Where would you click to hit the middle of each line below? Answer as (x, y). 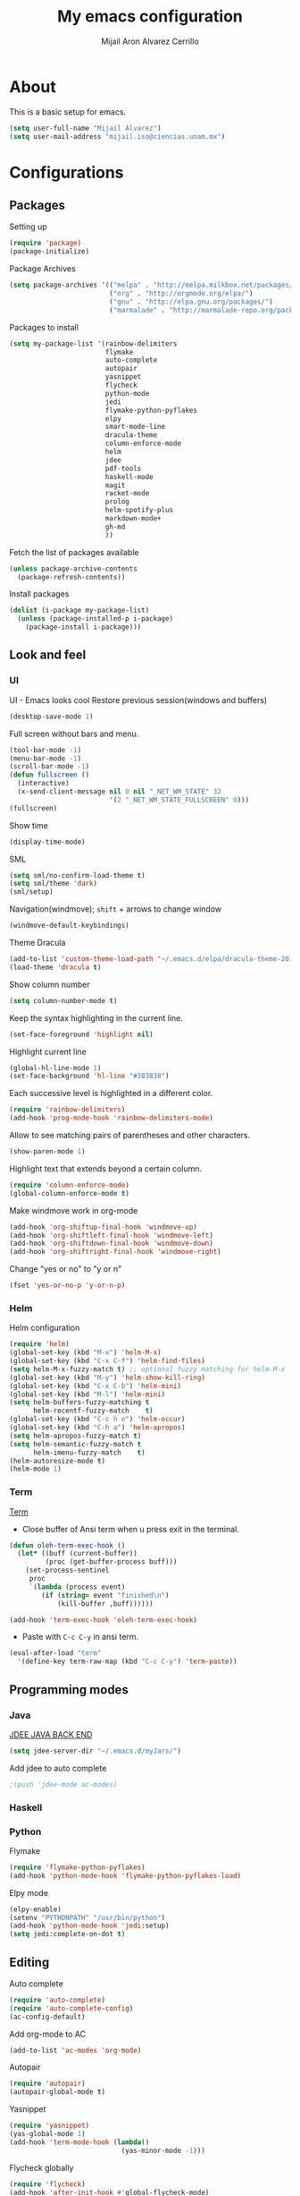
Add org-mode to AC (48, 2034)
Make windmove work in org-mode (74, 1210)
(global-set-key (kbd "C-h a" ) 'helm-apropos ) (97, 1428)
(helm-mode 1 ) (36, 1469)
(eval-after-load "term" (55, 1653)
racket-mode (127, 493)
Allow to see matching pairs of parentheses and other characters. (130, 1135)
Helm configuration (45, 1328)
